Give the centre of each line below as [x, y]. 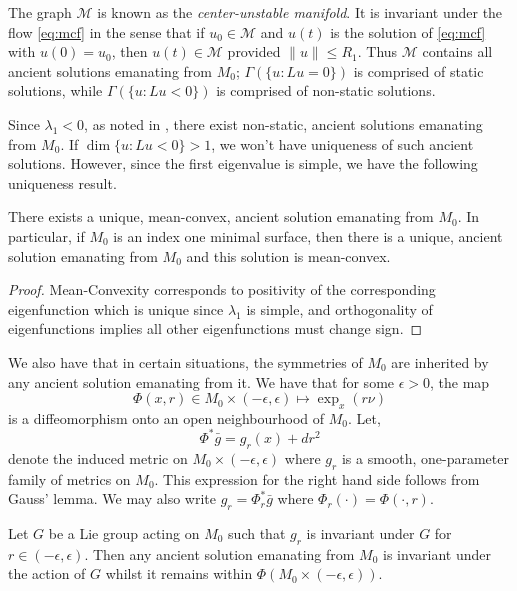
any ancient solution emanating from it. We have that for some [201, 381]
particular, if [46, 235]
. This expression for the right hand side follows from [317, 478]
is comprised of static [418, 70]
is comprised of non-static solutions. [326, 90]
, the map [460, 381]
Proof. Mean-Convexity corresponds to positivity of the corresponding [222, 289]
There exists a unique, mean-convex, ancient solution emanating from [221, 216]
